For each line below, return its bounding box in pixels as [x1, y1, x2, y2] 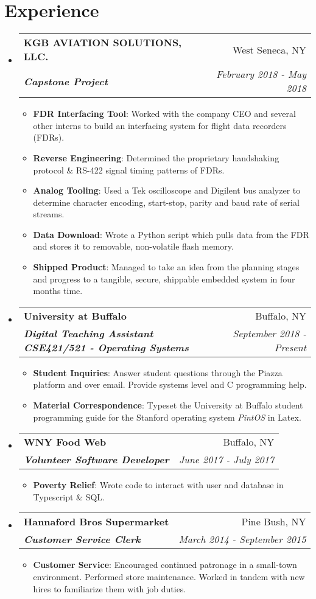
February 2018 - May [216, 67, 306, 82]
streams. [33, 208, 65, 220]
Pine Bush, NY [241, 514, 306, 529]
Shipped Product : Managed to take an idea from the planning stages [33, 261, 300, 273]
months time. [33, 284, 83, 297]
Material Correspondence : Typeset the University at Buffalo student [33, 399, 303, 412]
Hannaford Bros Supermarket [23, 514, 169, 529]
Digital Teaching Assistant [23, 326, 153, 340]
